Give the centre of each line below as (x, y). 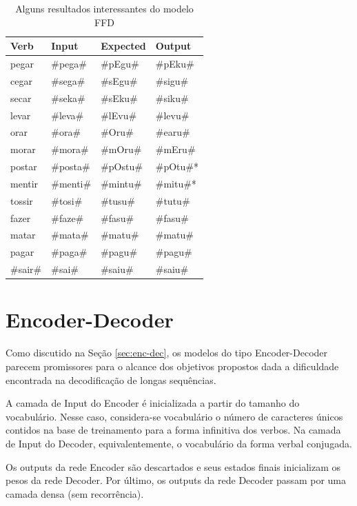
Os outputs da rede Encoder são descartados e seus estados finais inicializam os (173, 466)
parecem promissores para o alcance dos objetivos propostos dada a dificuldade (172, 366)
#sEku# (119, 98)
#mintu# (121, 183)
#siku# (172, 98)
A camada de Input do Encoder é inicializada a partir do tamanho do (153, 403)
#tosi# (67, 200)
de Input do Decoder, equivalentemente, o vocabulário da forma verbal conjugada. (179, 443)
